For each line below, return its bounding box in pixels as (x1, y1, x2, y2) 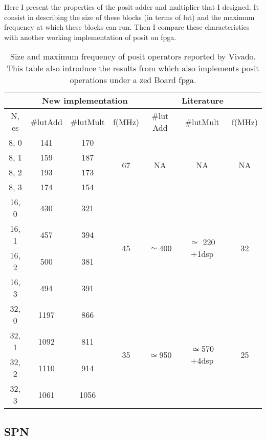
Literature (182, 94, 224, 107)
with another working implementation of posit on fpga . (4, 31, 176, 42)
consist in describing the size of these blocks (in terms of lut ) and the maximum (4, 11, 255, 22)
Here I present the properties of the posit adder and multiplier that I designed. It (4, 2, 259, 12)
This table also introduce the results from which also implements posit (7, 62, 259, 74)
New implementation (41, 94, 128, 107)
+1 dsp (190, 248, 214, 260)
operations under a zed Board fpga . (70, 74, 196, 86)
